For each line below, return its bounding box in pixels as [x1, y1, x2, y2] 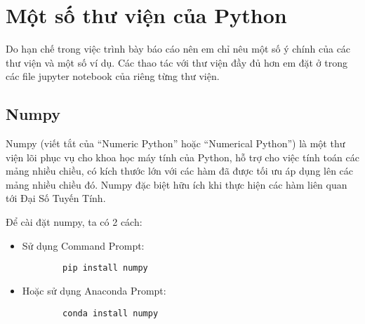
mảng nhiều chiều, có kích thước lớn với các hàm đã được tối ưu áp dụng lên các [6, 163, 354, 178]
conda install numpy [62, 308, 159, 318]
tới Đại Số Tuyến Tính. [6, 191, 106, 205]
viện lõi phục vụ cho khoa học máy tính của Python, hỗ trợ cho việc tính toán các [6, 149, 359, 164]
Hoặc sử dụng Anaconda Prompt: [22, 283, 166, 297]
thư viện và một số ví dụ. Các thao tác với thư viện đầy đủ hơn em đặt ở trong [6, 55, 348, 69]
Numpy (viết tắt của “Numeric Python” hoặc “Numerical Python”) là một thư [6, 136, 345, 151]
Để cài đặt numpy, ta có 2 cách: [6, 215, 142, 229]
